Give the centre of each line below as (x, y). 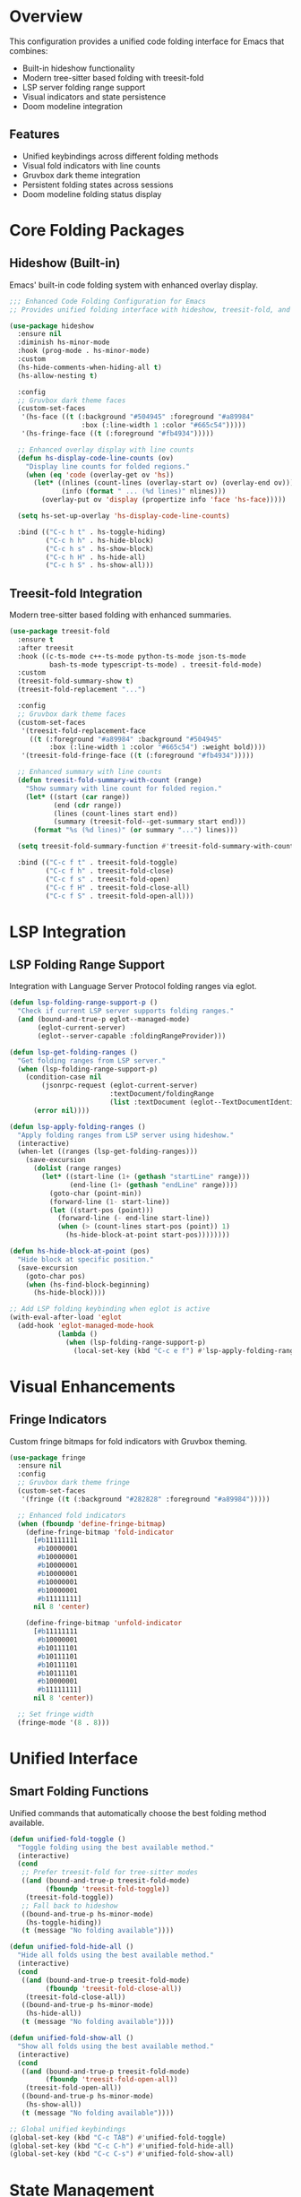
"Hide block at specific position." (86, 1259)
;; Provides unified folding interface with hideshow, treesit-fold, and (150, 310)
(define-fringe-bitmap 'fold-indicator (100, 1532)
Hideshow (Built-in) (65, 263)
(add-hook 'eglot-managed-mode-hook (86, 1326)
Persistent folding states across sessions (98, 185)
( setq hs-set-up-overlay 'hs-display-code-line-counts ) (124, 516)
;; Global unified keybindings (68, 2129)
